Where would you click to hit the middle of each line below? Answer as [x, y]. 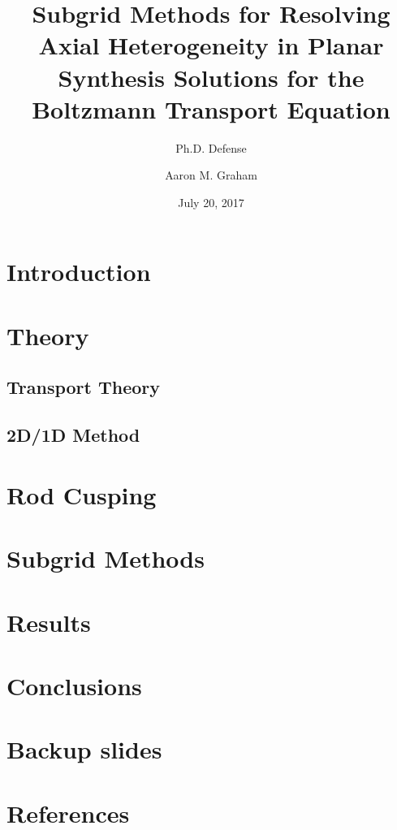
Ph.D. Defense [211, 147]
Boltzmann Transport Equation [211, 108]
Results [49, 622]
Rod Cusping [82, 494]
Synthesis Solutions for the [211, 77]
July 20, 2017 [211, 202]
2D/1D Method [73, 435]
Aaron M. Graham [211, 175]
